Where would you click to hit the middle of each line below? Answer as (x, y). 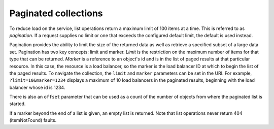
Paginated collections (56, 13)
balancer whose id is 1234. (37, 87)
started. (18, 104)
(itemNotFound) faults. (33, 120)
